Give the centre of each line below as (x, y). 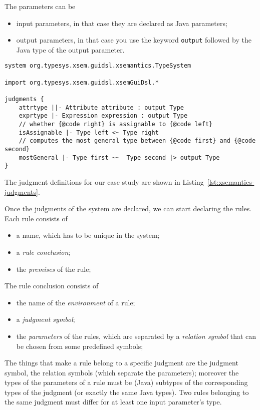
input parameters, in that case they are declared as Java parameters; (122, 23)
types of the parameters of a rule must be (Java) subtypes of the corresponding (126, 382)
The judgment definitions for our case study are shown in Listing (104, 181)
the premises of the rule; (54, 269)
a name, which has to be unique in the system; (88, 235)
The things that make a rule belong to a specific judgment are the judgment (121, 363)
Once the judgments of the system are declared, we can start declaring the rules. (128, 209)
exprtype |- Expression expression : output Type (103, 116)
